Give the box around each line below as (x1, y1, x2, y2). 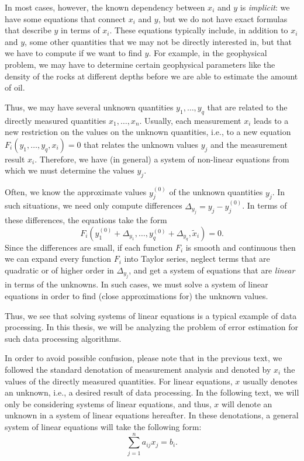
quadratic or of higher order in (5, 264, 114, 276)
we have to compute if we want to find (5, 47, 142, 59)
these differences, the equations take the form (5, 214, 167, 226)
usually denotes (242, 375, 298, 387)
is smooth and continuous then (185, 241, 296, 253)
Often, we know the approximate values (5, 186, 147, 198)
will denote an (222, 397, 272, 410)
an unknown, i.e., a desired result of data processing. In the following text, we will (5, 386, 299, 398)
